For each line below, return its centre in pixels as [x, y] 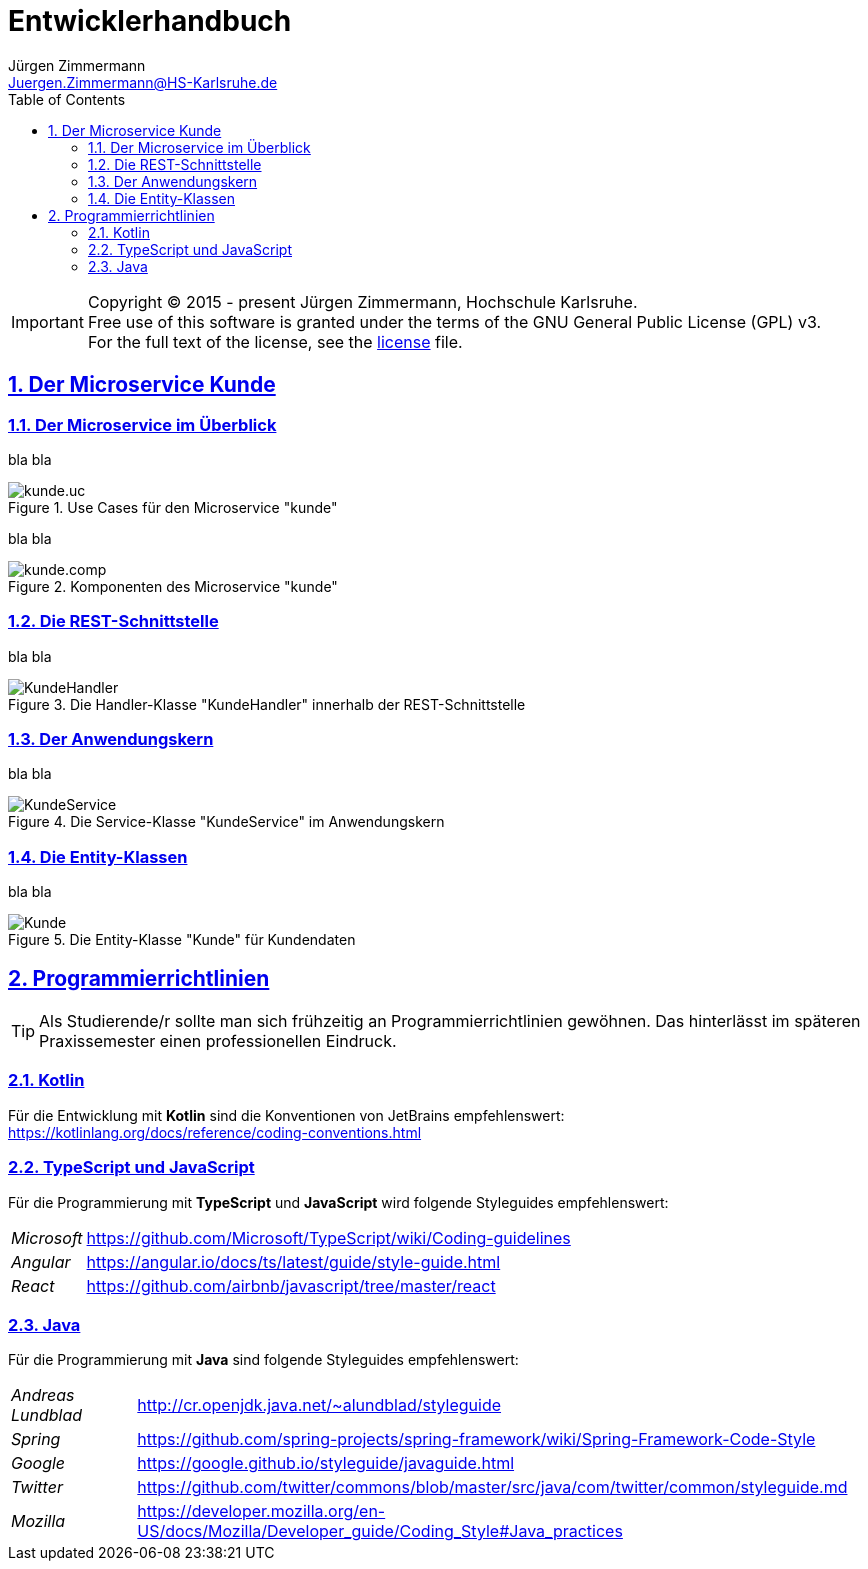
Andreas [43, 1395]
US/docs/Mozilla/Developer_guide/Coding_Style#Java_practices [380, 1531]
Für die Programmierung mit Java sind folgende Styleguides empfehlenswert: [263, 1360]
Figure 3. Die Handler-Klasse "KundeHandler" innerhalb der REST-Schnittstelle [267, 704]
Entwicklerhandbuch [150, 21]
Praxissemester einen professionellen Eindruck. [218, 1041]
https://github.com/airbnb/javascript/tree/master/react [291, 1285]
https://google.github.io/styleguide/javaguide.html [326, 1463]
